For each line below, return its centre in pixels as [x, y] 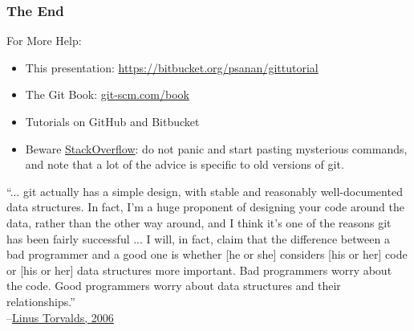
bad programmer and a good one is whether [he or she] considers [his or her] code [207, 254]
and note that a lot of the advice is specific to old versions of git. [185, 164]
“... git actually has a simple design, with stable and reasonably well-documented [205, 191]
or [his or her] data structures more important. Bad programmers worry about [199, 270]
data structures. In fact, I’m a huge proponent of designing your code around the [205, 207]
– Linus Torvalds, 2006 [60, 317]
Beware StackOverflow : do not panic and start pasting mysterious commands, [216, 148]
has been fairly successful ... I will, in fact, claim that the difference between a [198, 238]
